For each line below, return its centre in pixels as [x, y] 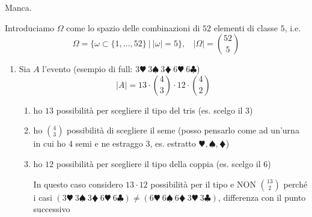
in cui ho [50, 143]
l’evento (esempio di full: [87, 69]
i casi [43, 197]
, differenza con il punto [262, 197]
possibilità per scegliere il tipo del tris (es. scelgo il [149, 110]
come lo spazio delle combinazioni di [133, 27]
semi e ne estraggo [109, 143]
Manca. [18, 7]
